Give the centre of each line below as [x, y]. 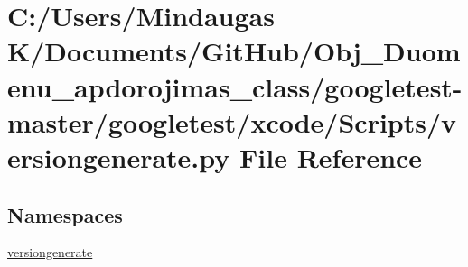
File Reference [331, 157]
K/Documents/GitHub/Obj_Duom [234, 51]
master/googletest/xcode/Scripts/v [232, 121]
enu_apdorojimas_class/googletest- [235, 86]
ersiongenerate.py [119, 157]
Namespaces [65, 214]
